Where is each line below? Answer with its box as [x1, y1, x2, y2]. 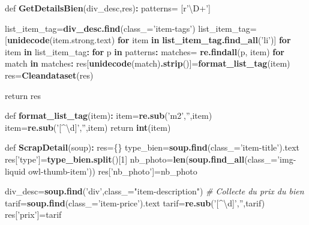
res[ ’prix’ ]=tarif [5, 208, 62, 221]
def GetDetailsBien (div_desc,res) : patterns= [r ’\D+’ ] [5, 2, 211, 14]
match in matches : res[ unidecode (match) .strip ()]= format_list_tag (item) [5, 57, 290, 70]
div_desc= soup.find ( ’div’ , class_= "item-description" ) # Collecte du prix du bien [5, 185, 304, 197]
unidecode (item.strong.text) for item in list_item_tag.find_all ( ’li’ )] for [7, 34, 291, 46]
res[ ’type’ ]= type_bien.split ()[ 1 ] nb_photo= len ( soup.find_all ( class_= [5, 152, 278, 165]
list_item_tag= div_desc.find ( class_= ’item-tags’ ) [5, 22, 196, 34]
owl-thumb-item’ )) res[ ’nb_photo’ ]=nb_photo [28, 164, 197, 177]
